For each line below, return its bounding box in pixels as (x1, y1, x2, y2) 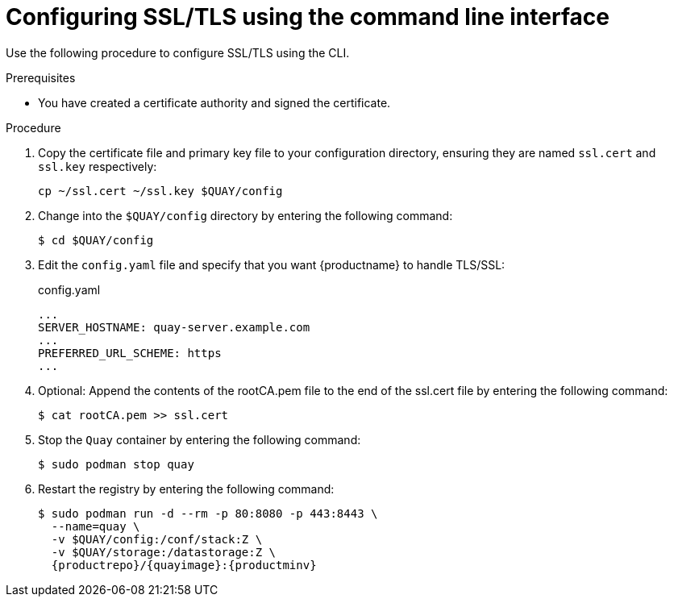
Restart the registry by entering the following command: (38, 481, 335, 496)
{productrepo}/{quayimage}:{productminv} (51, 558, 317, 572)
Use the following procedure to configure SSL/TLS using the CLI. (6, 45, 350, 60)
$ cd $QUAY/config (38, 233, 154, 247)
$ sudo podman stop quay (38, 457, 194, 471)
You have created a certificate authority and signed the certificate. (38, 95, 391, 110)
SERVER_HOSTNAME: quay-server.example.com (38, 320, 310, 334)
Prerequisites (6, 70, 76, 85)
